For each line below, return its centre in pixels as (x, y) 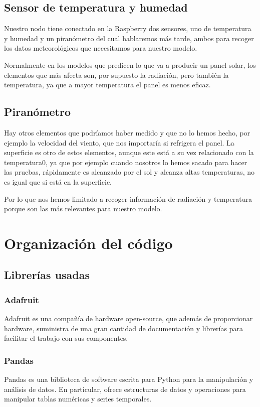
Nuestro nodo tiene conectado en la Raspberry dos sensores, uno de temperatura (128, 28)
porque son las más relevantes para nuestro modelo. (83, 209)
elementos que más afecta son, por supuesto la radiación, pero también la (116, 75)
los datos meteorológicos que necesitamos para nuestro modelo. (101, 48)
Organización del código (88, 243)
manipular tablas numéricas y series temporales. (78, 399)
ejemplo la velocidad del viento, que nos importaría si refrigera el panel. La (119, 142)
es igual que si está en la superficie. (58, 181)
